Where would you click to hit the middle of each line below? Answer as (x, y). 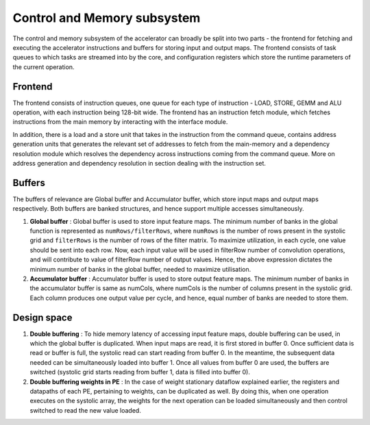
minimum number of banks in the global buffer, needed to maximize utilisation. (140, 269)
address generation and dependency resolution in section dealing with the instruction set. (139, 163)
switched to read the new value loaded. (86, 410)
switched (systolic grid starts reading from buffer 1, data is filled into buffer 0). (140, 372)
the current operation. (44, 67)
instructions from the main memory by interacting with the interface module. (120, 122)
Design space (42, 317)
